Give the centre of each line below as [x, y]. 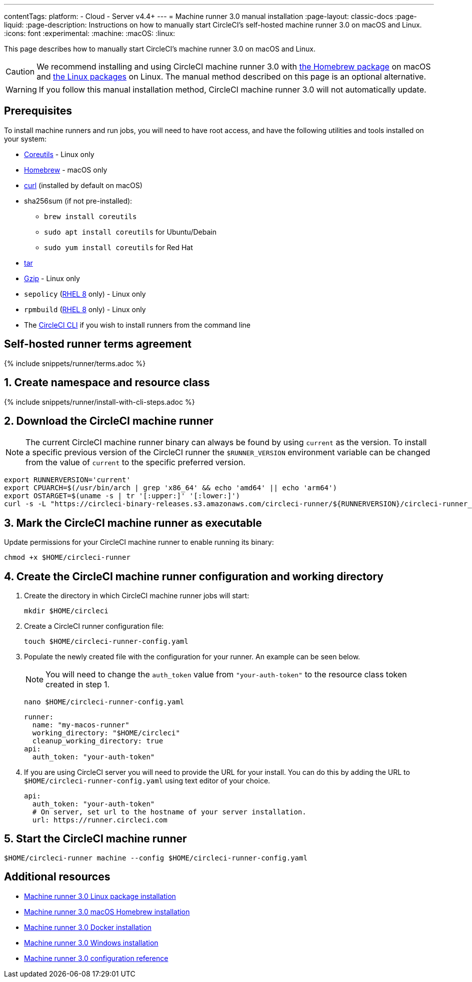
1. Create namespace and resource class [107, 383]
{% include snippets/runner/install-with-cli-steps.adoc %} [99, 402]
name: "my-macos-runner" [81, 725]
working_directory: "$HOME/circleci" [106, 733]
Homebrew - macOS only [66, 170]
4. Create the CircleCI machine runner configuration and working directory [194, 576]
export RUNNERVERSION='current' [67, 480]
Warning [21, 90]
